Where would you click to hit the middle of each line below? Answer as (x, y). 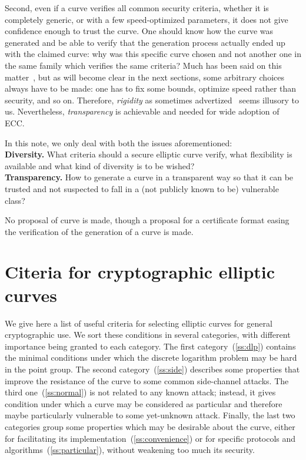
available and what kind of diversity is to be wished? (100, 165)
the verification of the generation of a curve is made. (99, 231)
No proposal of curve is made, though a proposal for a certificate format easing (147, 220)
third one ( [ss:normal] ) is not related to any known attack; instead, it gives (140, 392)
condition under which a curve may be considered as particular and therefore (144, 403)
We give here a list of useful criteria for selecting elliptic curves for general (139, 323)
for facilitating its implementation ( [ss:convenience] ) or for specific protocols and (150, 438)
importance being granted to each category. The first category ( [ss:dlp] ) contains (150, 346)
